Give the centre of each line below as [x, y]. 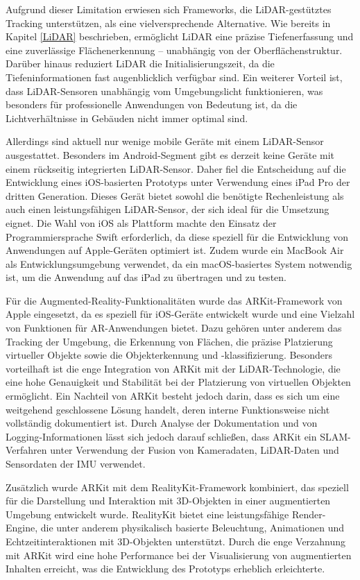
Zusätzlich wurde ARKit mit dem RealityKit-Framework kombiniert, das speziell [177, 487]
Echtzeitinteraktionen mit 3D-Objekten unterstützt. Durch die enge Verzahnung [176, 541]
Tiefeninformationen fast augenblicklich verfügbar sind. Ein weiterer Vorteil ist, [174, 77]
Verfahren [26, 450]
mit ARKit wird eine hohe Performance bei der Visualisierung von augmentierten [179, 555]
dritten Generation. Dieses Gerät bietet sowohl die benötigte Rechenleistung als [175, 195]
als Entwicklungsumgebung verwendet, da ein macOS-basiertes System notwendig [179, 263]
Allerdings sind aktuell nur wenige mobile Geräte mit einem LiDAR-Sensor [165, 141]
